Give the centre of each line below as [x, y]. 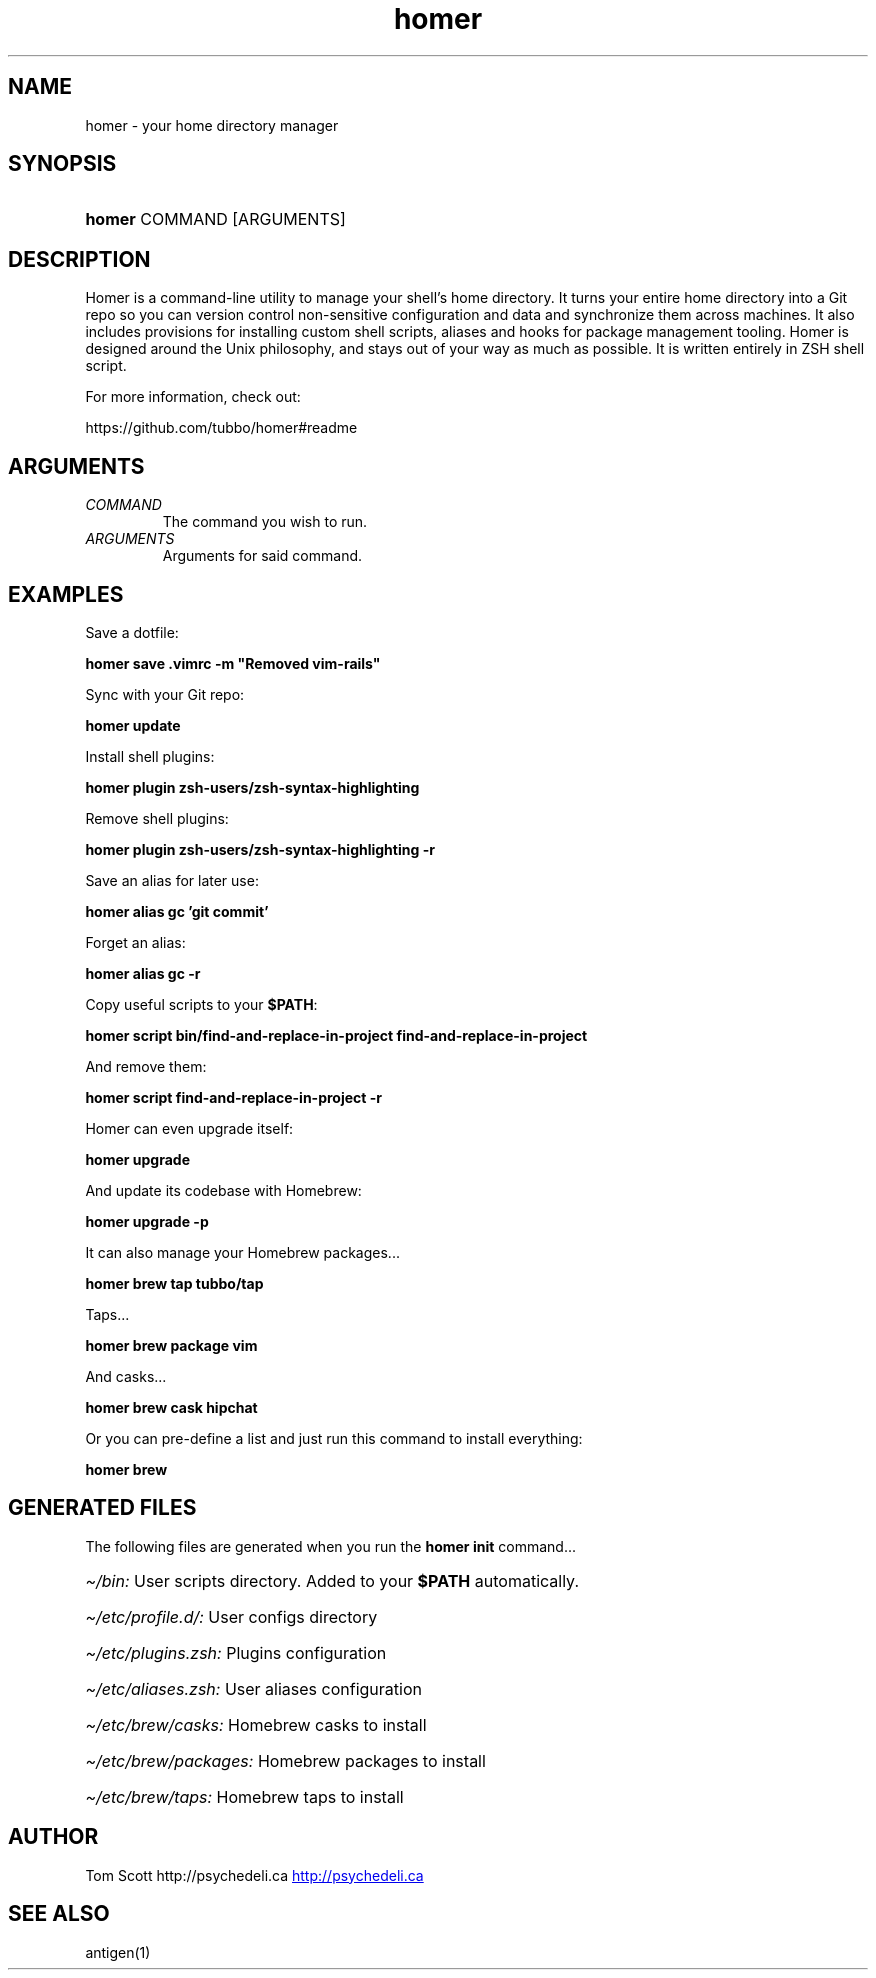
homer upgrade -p [147, 1221]
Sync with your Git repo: [165, 694]
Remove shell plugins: [157, 818]
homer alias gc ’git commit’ [177, 911]
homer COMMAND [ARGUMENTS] [215, 219]
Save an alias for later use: [172, 880]
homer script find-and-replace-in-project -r [233, 1097]
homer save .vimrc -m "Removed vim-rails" [233, 663]
